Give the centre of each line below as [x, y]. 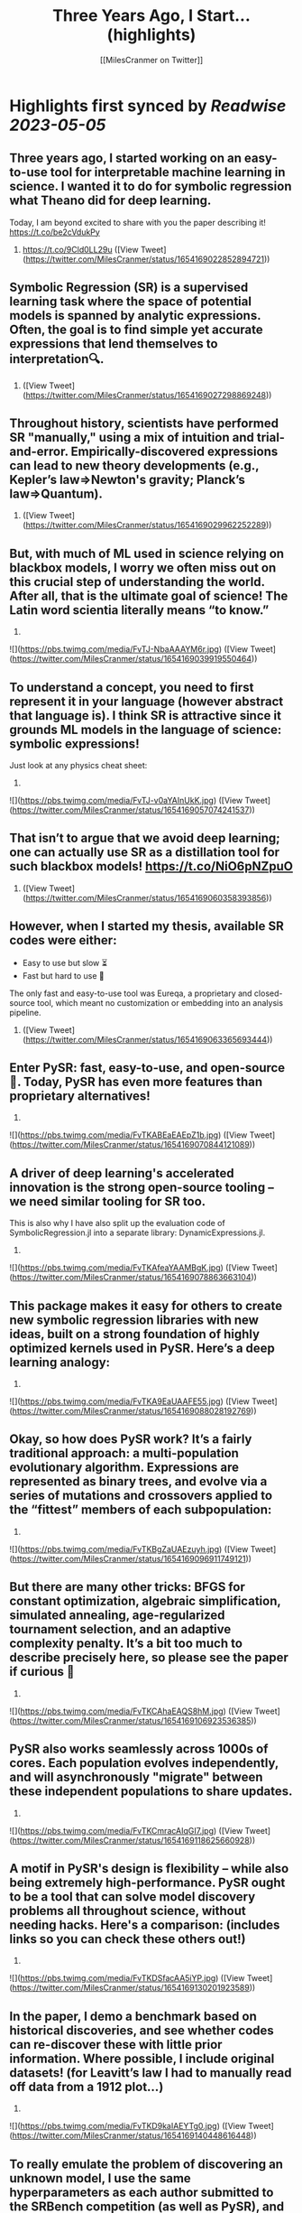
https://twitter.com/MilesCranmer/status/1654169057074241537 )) [133, 810]
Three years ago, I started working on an [125, 158]
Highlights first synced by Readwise [148, 106]
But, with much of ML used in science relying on [147, 553]
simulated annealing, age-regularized [117, 1616]
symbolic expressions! [74, 744]
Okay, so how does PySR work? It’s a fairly [131, 1440]
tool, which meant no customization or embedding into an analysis [160, 1002]
